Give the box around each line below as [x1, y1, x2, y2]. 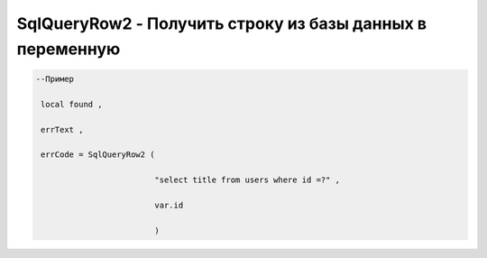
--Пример [35, 73, 75, 84]
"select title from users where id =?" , [154, 175, 341, 185]
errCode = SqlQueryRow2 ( [41, 150, 155, 160]
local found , [41, 99, 103, 109]
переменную [16, 39, 121, 59]
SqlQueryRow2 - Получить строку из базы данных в [16, 14, 427, 33]
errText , [41, 124, 84, 134]
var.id [154, 199, 184, 210]
